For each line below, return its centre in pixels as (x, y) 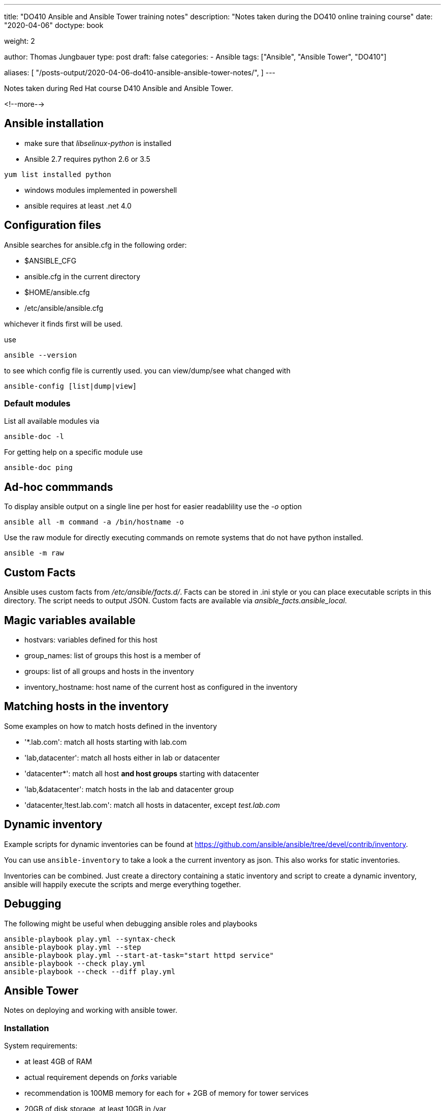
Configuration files (53, 225)
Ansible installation (54, 124)
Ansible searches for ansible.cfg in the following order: (96, 245)
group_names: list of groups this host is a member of (113, 655)
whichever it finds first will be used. (63, 324)
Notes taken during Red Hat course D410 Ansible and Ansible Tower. (119, 88)
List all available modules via (52, 421)
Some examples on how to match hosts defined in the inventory (111, 726)
